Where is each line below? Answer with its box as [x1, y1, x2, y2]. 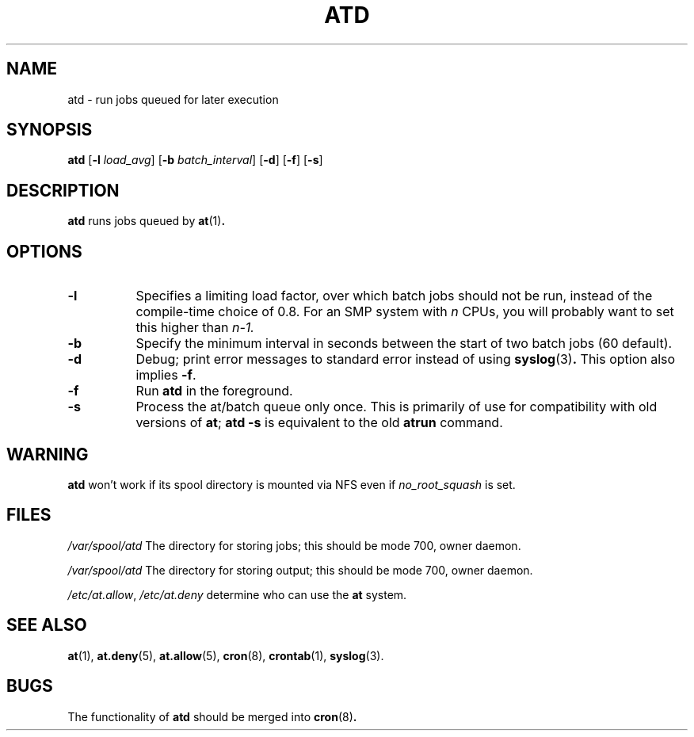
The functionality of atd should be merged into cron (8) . [67, 709, 357, 724]
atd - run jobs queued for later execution [67, 92, 279, 106]
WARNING [6, 444, 89, 464]
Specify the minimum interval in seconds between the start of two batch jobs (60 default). [135, 335, 673, 352]
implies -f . [135, 367, 196, 384]
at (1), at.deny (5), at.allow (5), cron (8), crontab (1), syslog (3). [67, 648, 384, 663]
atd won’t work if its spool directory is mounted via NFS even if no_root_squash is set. [67, 477, 516, 491]
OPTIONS [6, 241, 82, 262]
